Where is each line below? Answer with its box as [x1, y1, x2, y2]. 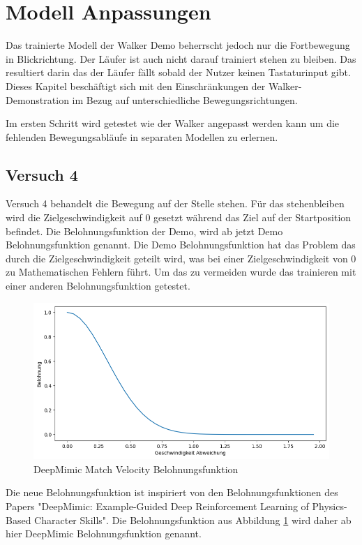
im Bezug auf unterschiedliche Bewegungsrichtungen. [72, 92, 298, 107]
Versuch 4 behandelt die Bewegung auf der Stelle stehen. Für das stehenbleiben [6, 196, 345, 211]
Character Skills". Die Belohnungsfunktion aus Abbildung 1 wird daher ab [34, 512, 352, 527]
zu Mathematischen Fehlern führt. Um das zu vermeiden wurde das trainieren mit [6, 264, 356, 279]
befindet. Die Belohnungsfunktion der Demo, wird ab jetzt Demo [6, 223, 283, 238]
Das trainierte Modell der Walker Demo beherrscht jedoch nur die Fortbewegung [6, 38, 350, 52]
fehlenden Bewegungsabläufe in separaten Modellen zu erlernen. [6, 129, 278, 144]
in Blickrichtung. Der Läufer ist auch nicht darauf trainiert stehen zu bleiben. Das [6, 51, 356, 66]
